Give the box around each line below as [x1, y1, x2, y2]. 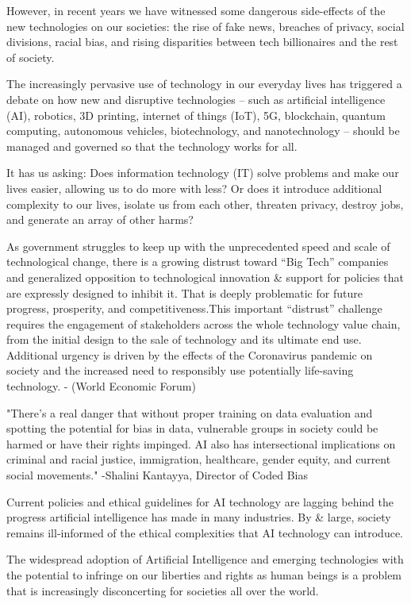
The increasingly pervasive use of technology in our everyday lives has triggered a [6, 75, 402, 92]
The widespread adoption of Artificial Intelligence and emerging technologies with [6, 551, 404, 567]
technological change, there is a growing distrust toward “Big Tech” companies [6, 253, 389, 270]
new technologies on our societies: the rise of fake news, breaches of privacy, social [6, 17, 405, 34]
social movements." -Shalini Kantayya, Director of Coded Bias [6, 467, 309, 483]
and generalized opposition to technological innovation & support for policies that [6, 268, 404, 285]
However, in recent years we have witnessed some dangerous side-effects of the [6, 2, 386, 18]
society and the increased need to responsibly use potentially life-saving [6, 362, 354, 379]
